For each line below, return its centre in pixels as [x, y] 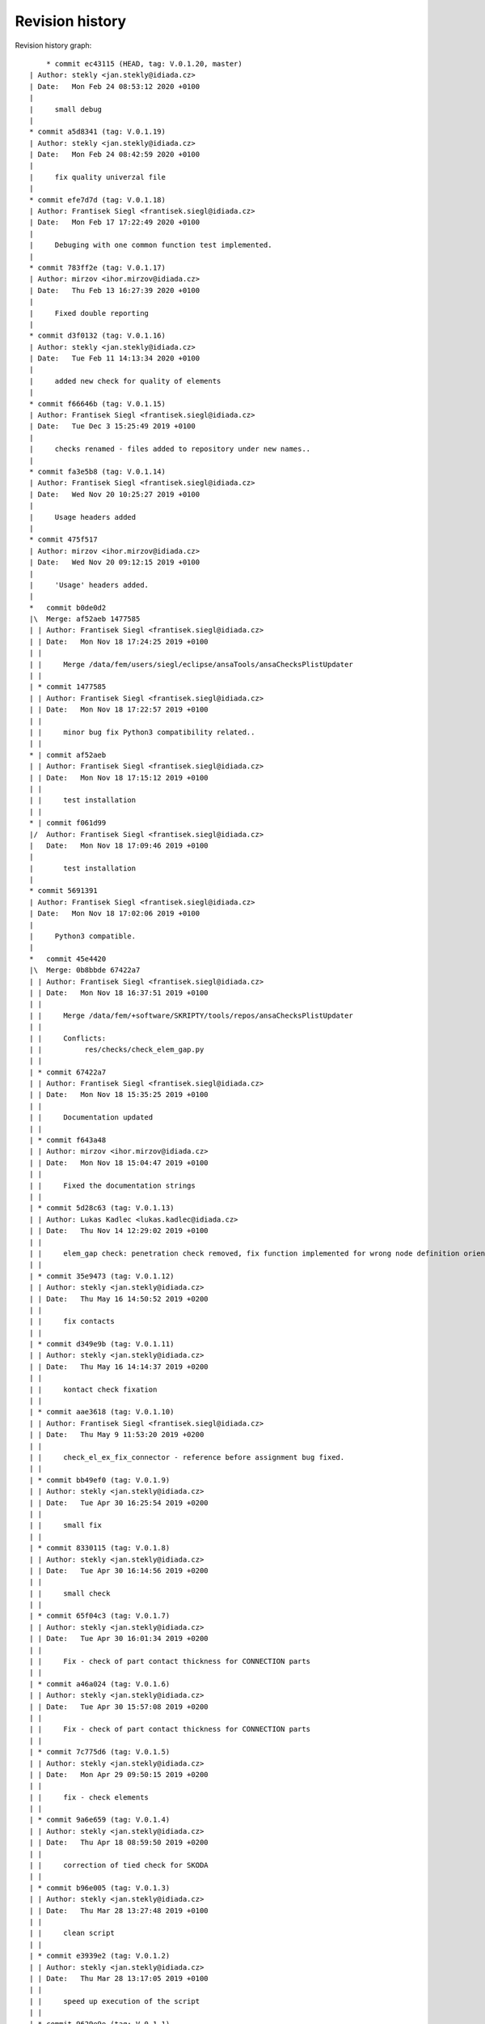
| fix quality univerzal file [97, 177]
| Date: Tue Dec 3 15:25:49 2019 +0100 [112, 426]
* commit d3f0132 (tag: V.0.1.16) [97, 336]
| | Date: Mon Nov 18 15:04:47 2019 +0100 [119, 1163]
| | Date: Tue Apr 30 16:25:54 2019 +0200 [119, 1503]
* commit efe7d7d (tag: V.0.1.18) [97, 200]
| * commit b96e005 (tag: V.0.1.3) [100, 1888]
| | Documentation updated [91, 1118]
